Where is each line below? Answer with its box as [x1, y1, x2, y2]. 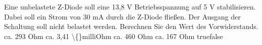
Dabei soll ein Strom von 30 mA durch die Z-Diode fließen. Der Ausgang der [4, 11, 241, 21]
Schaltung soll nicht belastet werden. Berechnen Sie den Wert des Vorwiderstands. [4, 21, 258, 31]
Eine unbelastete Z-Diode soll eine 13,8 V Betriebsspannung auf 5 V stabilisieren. [4, 1, 256, 11]
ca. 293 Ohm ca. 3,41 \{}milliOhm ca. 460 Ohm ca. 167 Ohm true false [4, 30, 223, 41]
